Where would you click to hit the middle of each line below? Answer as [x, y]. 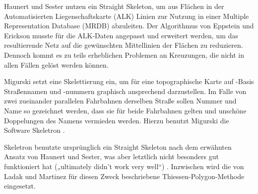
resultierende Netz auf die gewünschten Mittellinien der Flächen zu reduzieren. [124, 45]
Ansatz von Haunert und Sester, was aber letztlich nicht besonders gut [111, 156]
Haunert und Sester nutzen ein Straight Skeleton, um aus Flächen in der [114, 6]
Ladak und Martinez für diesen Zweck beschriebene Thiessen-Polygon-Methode [124, 176]
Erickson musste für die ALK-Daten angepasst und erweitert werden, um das [121, 35]
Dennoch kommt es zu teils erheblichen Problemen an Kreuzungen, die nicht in [124, 54]
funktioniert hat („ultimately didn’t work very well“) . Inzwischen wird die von [124, 166]
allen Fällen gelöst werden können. [56, 64]
